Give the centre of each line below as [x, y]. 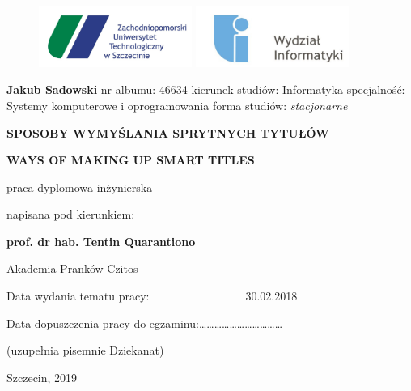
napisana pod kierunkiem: [71, 214]
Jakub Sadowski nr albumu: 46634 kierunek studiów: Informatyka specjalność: [206, 89]
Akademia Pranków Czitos [72, 268]
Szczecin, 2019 [42, 377]
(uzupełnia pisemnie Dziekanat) [85, 350]
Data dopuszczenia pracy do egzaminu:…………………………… [145, 323]
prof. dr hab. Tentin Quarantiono [101, 241]
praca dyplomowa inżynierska [80, 187]
